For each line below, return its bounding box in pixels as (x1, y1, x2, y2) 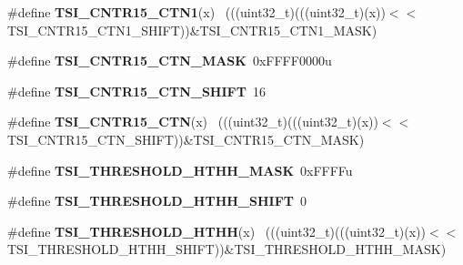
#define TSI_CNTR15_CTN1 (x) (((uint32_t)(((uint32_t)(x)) (7, 3, 386, 21)
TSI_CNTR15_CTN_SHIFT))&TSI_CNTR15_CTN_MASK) (7, 129, 365, 148)
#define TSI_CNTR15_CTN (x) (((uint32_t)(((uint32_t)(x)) (7, 112, 378, 131)
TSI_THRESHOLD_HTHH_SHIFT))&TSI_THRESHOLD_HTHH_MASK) (7, 240, 447, 259)
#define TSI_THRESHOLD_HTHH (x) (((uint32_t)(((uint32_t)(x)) (7, 221, 427, 240)
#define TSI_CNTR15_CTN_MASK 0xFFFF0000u (7, 51, 332, 70)
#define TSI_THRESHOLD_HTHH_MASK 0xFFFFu (7, 160, 353, 179)
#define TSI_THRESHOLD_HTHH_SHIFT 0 (7, 191, 307, 210)
